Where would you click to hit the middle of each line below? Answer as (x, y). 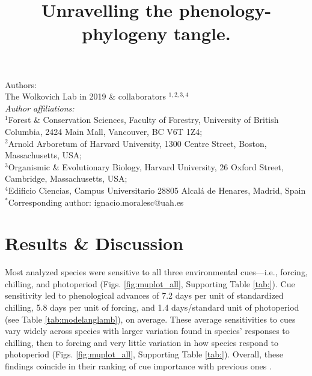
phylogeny (125, 33)
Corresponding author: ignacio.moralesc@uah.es (96, 202)
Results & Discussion (94, 243)
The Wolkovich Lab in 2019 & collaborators (85, 96)
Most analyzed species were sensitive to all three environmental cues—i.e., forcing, (156, 272)
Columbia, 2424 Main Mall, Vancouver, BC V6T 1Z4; (104, 131)
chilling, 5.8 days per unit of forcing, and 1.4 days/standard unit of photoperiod (152, 307)
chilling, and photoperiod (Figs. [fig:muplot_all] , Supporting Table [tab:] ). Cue (150, 283)
